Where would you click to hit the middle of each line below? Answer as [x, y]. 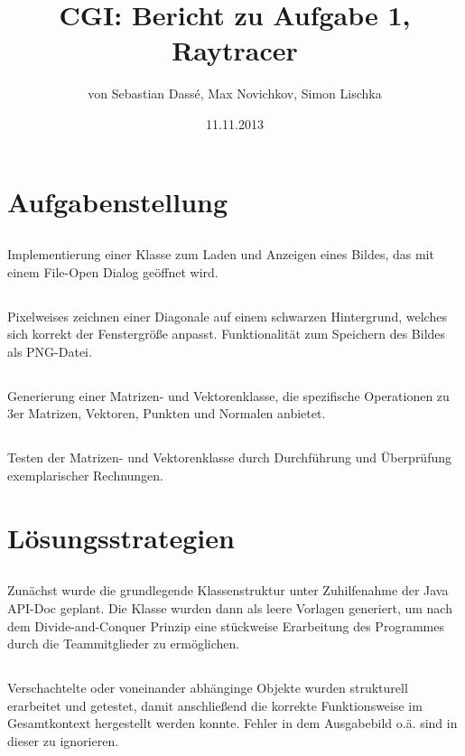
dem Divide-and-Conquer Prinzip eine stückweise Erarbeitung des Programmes [226, 625]
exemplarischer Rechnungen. [86, 475]
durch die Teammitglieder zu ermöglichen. [124, 644]
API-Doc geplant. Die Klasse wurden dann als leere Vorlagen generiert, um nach [230, 607]
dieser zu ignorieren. [63, 740]
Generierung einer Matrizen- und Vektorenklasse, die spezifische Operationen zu [228, 395]
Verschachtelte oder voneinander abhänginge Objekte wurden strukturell [208, 688]
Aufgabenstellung [118, 201]
